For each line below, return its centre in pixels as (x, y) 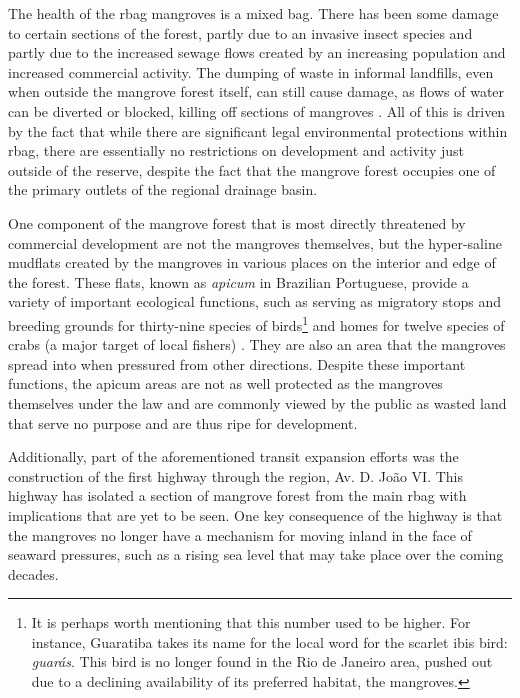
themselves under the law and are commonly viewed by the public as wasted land (257, 402)
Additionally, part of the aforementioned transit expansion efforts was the (233, 456)
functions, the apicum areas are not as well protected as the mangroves (225, 383)
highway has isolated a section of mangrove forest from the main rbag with (237, 495)
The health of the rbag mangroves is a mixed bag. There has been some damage (253, 13)
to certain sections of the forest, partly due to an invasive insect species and (240, 32)
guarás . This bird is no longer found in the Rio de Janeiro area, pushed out (262, 661)
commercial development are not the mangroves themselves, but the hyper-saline (255, 242)
